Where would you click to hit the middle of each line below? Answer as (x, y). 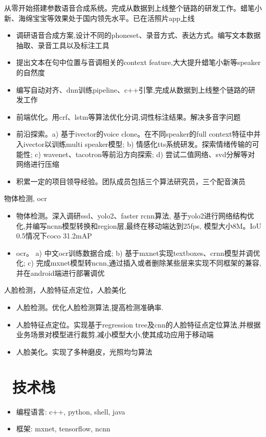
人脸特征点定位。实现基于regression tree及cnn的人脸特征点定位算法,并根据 (138, 324)
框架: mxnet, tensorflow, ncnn (63, 429)
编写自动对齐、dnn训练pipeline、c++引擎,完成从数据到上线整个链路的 (132, 89)
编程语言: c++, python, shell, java (71, 411)
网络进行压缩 (38, 164)
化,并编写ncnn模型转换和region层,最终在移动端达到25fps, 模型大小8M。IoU (139, 225)
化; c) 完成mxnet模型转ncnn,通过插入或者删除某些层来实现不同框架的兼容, (139, 263)
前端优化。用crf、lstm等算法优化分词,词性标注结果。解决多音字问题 (128, 116)
